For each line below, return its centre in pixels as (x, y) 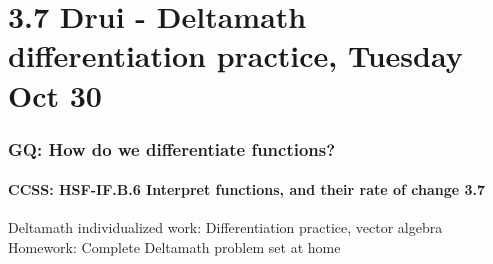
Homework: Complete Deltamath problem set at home (174, 246)
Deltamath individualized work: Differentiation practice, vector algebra (225, 227)
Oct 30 (55, 94)
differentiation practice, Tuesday (235, 55)
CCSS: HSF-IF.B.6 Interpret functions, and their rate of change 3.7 (247, 189)
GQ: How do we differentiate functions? (172, 148)
